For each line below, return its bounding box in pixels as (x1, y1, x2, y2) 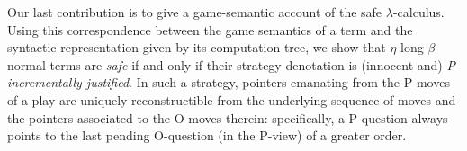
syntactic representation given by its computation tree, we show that (7, 38, 386, 57)
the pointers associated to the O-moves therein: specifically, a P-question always (7, 108, 448, 127)
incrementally (7, 73, 82, 92)
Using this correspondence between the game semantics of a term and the (7, 20, 413, 39)
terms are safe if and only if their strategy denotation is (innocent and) (49, 55, 443, 74)
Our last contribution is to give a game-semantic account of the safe (7, 3, 382, 21)
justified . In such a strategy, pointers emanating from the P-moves (85, 73, 450, 92)
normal (7, 55, 46, 74)
